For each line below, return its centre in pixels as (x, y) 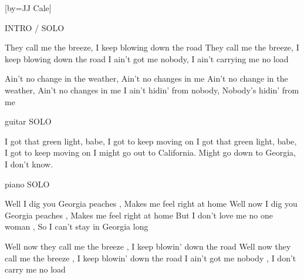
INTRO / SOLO (35, 27)
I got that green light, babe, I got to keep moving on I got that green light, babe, (151, 141)
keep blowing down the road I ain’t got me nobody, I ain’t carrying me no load (147, 58)
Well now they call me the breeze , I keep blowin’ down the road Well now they (148, 246)
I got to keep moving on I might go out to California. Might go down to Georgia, (151, 152)
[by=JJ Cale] (28, 8)
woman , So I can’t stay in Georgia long (77, 226)
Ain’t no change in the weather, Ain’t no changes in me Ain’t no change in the (146, 78)
